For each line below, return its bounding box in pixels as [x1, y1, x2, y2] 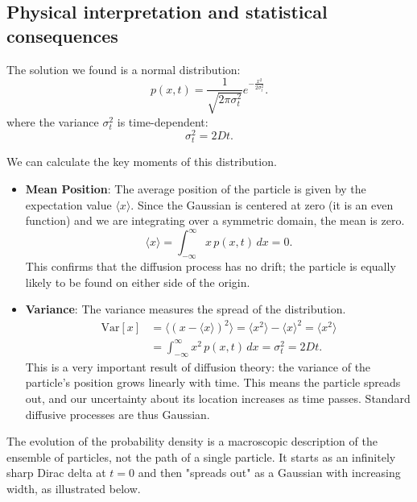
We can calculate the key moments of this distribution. [6, 153, 277, 170]
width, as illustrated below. [6, 479, 141, 496]
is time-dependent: [117, 113, 208, 130]
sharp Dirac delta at [6, 464, 106, 481]
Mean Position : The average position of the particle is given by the [25, 180, 366, 197]
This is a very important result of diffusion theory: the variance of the [25, 358, 371, 375]
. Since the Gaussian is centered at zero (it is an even [130, 196, 394, 213]
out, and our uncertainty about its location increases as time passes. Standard [25, 389, 411, 406]
